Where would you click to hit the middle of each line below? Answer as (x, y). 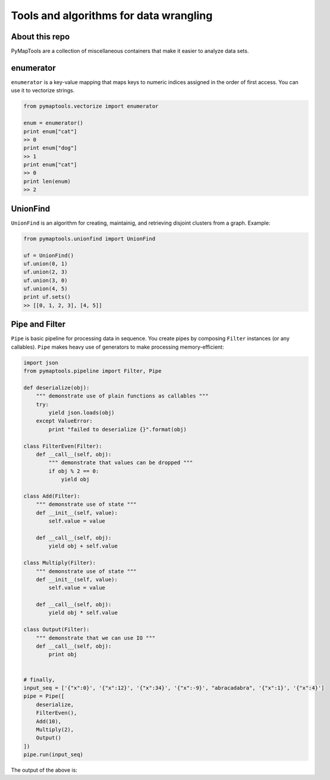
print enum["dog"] (50, 148)
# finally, (39, 680)
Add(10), (49, 721)
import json (41, 363)
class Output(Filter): (56, 630)
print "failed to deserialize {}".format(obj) (117, 429)
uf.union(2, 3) (45, 272)
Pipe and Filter (38, 324)
